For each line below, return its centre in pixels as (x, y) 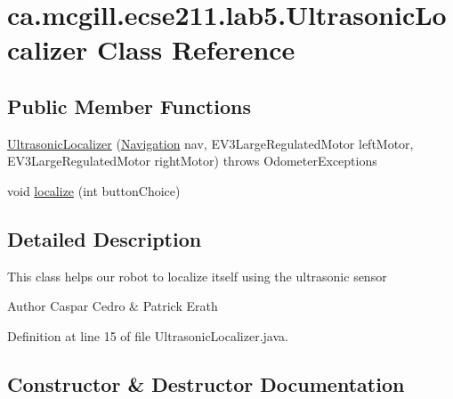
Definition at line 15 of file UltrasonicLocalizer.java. (148, 335)
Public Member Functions (129, 106)
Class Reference (196, 49)
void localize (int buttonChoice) (94, 190)
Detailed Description (105, 238)
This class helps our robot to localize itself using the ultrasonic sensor (197, 276)
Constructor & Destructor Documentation (206, 383)
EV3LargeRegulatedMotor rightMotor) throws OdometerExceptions (192, 161)
